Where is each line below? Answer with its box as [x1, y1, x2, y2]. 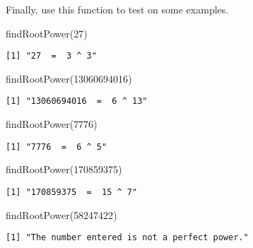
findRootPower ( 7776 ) [6, 117, 98, 131]
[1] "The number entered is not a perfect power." [6, 232, 249, 243]
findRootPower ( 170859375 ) [6, 162, 122, 177]
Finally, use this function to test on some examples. [6, 2, 229, 16]
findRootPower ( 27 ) [6, 25, 88, 40]
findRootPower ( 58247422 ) [6, 207, 117, 222]
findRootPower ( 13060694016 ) [6, 71, 132, 85]
